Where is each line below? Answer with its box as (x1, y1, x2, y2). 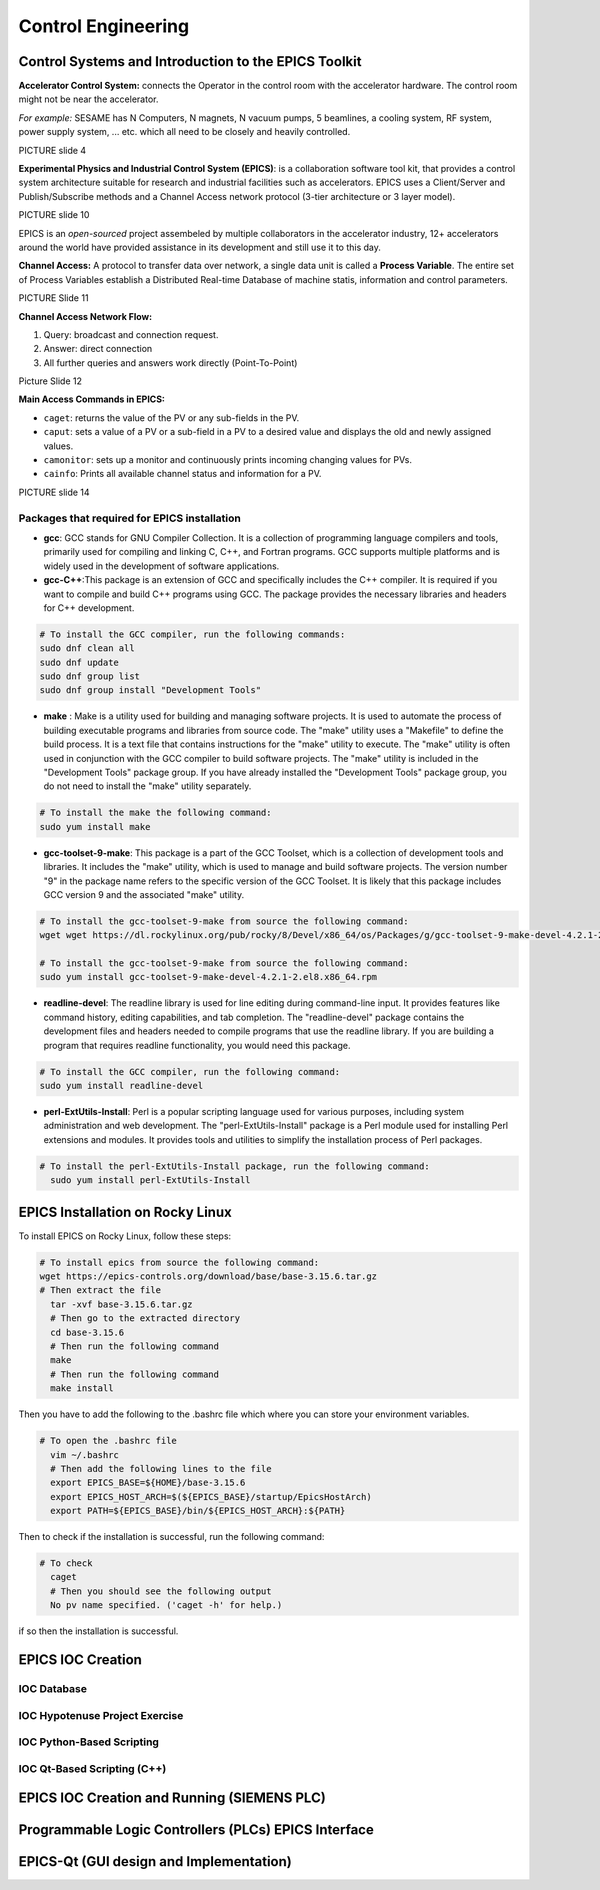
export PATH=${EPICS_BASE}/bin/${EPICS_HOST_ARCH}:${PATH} (50, 1505, 346, 1517)
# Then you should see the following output (50, 1585, 272, 1597)
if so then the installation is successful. (18, 1625, 179, 1637)
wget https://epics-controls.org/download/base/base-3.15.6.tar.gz (39, 1271, 378, 1282)
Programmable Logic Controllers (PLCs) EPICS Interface (18, 1821, 374, 1839)
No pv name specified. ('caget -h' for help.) (50, 1600, 283, 1611)
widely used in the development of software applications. (43, 560, 280, 572)
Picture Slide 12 (18, 375, 82, 387)
